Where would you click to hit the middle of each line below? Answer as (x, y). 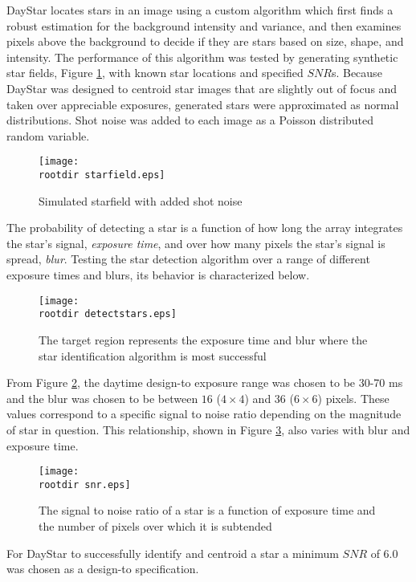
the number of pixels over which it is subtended (155, 526)
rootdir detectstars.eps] (108, 314)
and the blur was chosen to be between (102, 398)
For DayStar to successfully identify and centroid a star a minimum (173, 553)
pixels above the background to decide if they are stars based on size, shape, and (205, 41)
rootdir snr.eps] (85, 484)
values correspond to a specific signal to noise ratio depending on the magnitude (204, 414)
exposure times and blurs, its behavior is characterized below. (158, 275)
